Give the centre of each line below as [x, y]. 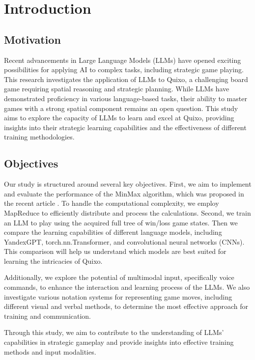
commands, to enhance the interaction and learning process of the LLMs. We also [127, 287]
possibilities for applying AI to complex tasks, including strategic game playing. [124, 69]
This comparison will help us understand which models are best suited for [115, 251]
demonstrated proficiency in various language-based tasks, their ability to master [126, 98]
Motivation [32, 39]
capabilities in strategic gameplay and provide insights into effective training [119, 342]
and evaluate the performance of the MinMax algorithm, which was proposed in [124, 193]
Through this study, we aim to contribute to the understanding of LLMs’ [114, 332]
